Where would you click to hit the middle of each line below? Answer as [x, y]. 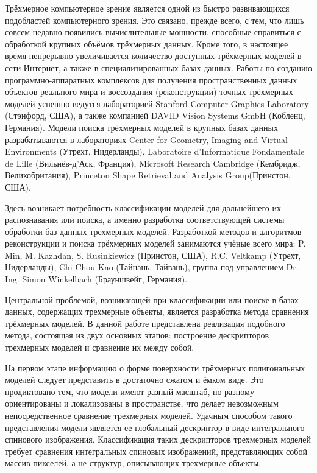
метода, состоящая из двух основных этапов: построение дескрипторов [137, 335]
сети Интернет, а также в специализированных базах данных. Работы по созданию [159, 67]
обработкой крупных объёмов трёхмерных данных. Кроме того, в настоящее [147, 44]
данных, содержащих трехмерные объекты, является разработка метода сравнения [157, 311]
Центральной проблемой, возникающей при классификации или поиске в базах [152, 299]
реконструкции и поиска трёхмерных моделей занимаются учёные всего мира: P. [155, 243]
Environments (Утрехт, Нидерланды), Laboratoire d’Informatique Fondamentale [155, 151]
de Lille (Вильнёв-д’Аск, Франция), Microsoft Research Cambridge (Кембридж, [153, 163]
